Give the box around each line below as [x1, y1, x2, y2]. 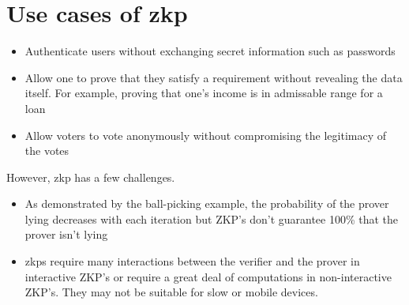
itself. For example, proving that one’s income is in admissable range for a [24, 85, 383, 101]
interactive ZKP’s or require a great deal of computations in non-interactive [24, 268, 392, 284]
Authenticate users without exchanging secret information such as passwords [24, 43, 396, 59]
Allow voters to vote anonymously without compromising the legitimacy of [24, 126, 387, 143]
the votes [24, 142, 69, 159]
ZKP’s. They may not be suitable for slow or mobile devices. [24, 284, 318, 300]
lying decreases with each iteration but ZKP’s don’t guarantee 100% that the [24, 210, 399, 227]
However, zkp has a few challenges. [6, 168, 175, 185]
